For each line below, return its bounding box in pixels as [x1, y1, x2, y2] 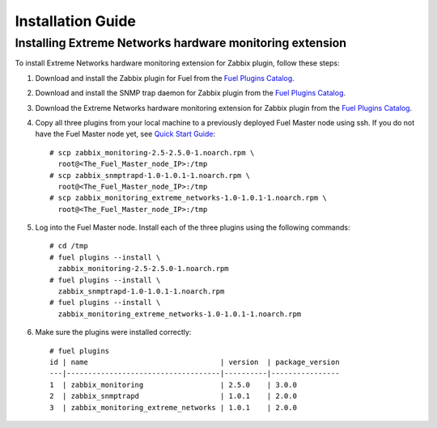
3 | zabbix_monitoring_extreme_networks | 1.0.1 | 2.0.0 [49, 403, 297, 412]
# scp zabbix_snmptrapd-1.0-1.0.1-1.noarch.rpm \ [49, 171, 251, 180]
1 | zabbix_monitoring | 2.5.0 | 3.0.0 [49, 380, 297, 389]
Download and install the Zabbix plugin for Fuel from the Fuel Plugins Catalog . [35, 73, 295, 83]
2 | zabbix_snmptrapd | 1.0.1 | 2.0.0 [49, 392, 297, 400]
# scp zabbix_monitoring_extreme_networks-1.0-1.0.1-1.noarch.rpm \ [49, 193, 327, 202]
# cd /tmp [49, 241, 88, 251]
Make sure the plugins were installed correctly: [35, 328, 192, 337]
